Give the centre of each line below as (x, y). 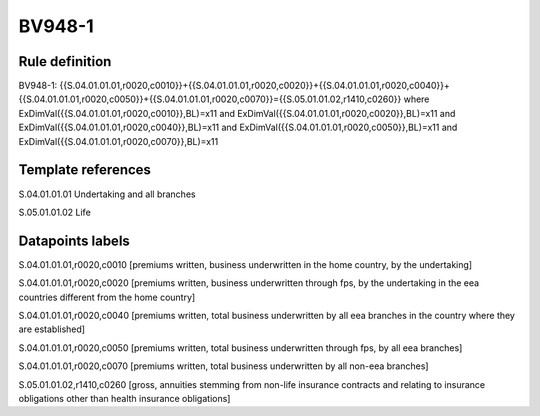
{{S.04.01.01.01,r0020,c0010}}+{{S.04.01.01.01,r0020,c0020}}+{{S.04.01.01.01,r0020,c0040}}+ (254, 86)
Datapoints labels (74, 240)
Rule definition (65, 61)
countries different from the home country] (107, 297)
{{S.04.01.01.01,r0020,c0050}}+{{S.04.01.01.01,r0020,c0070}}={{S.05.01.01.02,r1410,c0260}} (210, 99)
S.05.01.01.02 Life (55, 212)
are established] (51, 329)
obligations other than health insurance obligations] (124, 398)
